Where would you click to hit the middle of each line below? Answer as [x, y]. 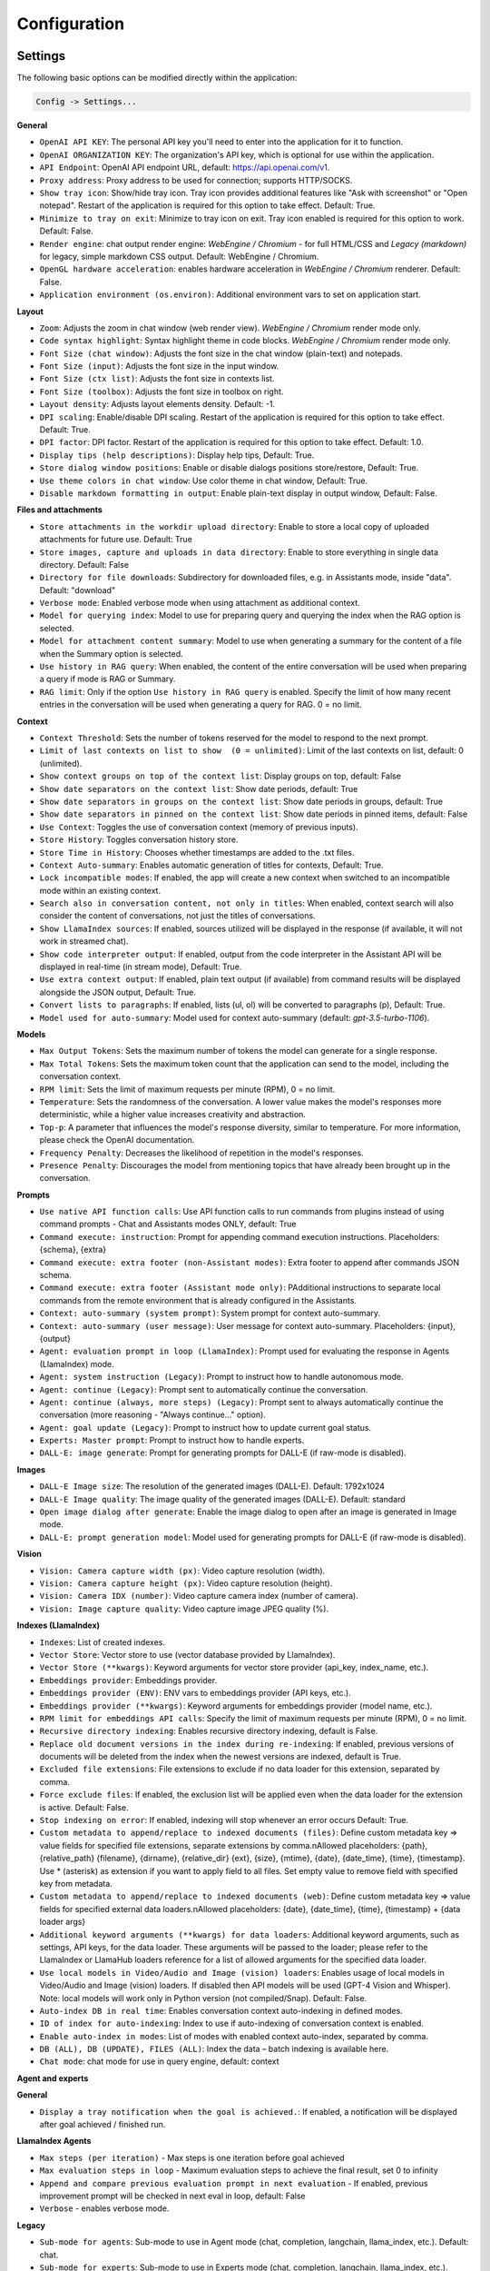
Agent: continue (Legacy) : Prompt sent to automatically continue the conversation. [204, 1389]
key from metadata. [76, 1883]
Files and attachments [60, 510]
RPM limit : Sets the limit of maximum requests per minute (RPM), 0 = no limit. [187, 1089]
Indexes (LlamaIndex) [58, 1625]
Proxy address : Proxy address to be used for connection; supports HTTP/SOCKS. [196, 180]
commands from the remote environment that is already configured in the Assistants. [198, 1300]
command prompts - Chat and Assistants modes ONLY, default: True [168, 1224]
